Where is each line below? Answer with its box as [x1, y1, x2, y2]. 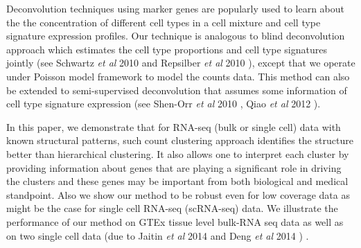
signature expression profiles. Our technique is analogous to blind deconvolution [6, 28, 345, 43]
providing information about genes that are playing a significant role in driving [6, 160, 342, 175]
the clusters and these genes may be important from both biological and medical [6, 174, 349, 188]
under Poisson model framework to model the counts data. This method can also [6, 69, 350, 83]
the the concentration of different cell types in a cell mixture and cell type [6, 15, 321, 29]
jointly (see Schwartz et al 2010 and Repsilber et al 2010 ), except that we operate [6, 55, 355, 70]
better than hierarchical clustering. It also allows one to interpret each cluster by [6, 146, 349, 161]
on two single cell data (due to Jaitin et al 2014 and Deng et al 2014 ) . [6, 228, 309, 242]
